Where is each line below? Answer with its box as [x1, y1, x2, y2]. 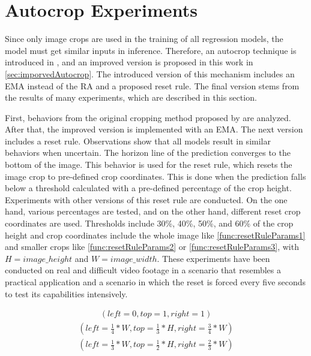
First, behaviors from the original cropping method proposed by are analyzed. [5, 111, 291, 123]
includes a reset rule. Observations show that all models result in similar [5, 134, 271, 147]
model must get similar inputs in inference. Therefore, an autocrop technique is [5, 44, 297, 56]
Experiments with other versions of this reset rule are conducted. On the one [5, 193, 288, 206]
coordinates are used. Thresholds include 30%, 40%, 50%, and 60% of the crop [5, 217, 294, 230]
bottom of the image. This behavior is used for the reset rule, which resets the [5, 158, 292, 171]
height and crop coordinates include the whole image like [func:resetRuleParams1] [5, 228, 306, 241]
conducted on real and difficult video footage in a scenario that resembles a [5, 264, 281, 276]
